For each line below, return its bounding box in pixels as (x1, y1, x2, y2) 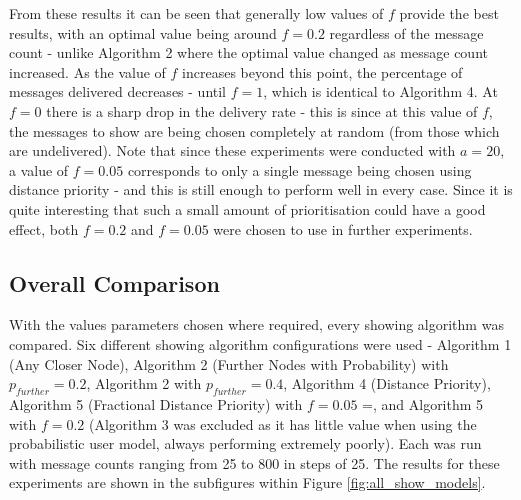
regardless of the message (329, 22, 484, 43)
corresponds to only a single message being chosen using (127, 159, 472, 180)
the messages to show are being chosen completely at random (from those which (9, 120, 500, 141)
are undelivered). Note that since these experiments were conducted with (9, 140, 456, 161)
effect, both (9, 218, 79, 239)
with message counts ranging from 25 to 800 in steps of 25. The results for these (9, 452, 500, 473)
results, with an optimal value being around (9, 22, 277, 43)
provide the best (399, 3, 499, 23)
